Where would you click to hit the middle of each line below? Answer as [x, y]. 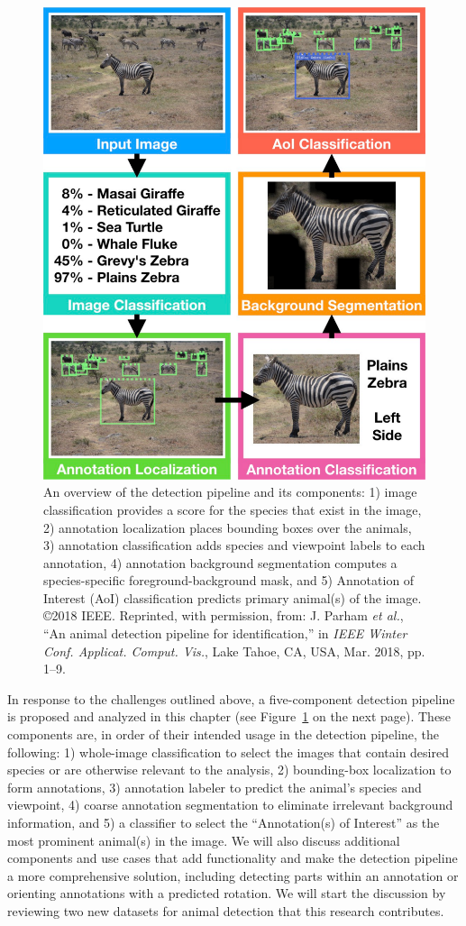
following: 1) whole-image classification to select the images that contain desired [228, 752]
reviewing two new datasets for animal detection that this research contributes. [226, 910]
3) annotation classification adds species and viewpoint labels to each [234, 545]
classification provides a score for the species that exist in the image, [233, 509]
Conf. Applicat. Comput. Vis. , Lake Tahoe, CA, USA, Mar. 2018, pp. [234, 651]
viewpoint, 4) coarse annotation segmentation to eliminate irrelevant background [230, 805]
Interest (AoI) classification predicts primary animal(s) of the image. [233, 597]
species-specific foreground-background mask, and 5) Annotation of [229, 580]
